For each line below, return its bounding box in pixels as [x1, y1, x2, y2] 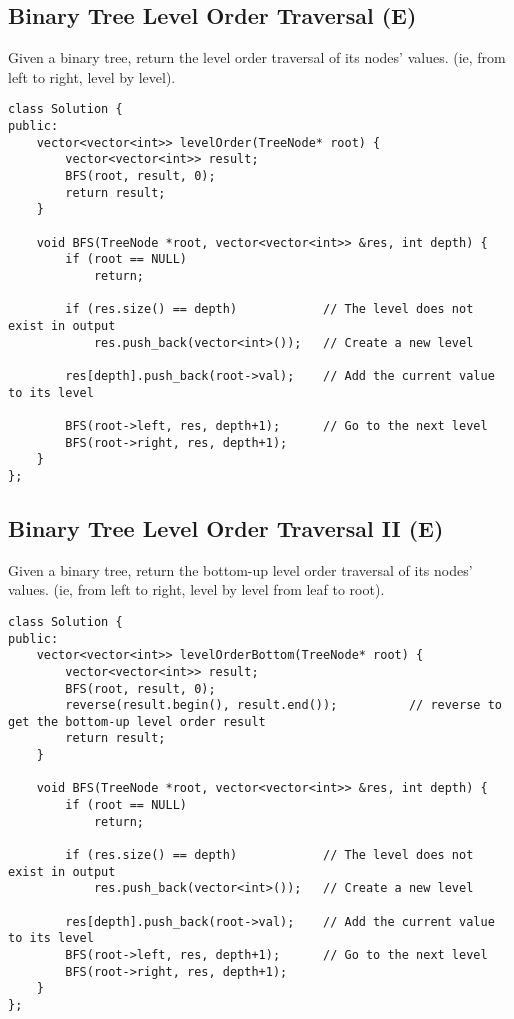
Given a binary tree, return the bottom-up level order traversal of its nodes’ [8, 559, 473, 580]
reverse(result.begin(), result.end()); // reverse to [65, 698, 502, 713]
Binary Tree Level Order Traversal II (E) [8, 512, 444, 543]
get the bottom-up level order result [8, 714, 266, 729]
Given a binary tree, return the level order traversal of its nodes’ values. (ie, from [8, 47, 506, 68]
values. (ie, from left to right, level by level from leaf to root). [8, 579, 385, 600]
